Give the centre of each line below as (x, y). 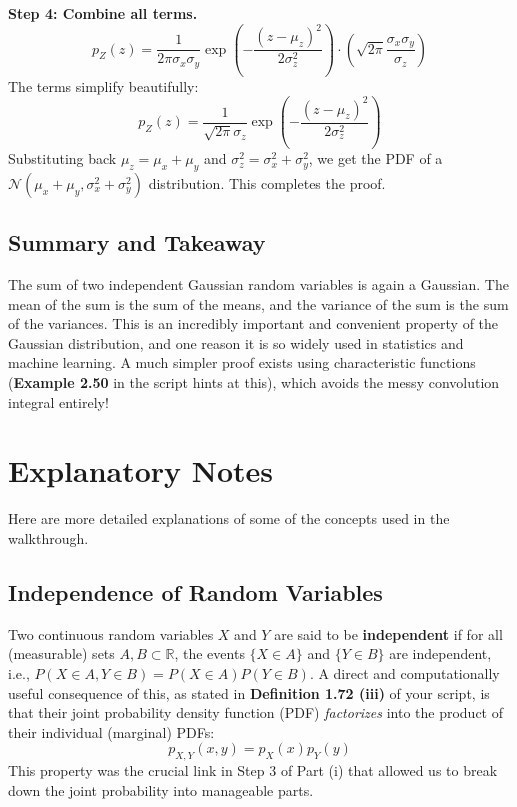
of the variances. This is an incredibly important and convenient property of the (253, 323)
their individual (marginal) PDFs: (111, 731)
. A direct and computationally (404, 672)
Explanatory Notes (141, 470)
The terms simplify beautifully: (103, 85)
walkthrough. (48, 537)
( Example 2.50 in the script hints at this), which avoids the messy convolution (254, 382)
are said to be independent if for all (388, 633)
